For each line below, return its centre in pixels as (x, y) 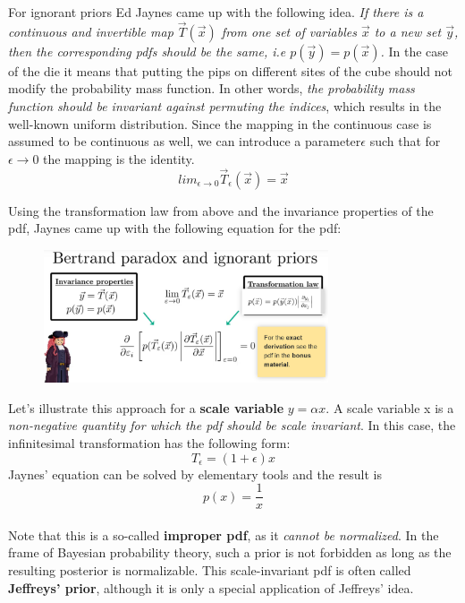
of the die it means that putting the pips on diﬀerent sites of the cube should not (231, 70)
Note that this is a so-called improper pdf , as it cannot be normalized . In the (224, 534)
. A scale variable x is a (390, 407)
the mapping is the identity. (119, 158)
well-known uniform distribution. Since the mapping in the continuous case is (220, 123)
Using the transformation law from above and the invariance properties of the (221, 210)
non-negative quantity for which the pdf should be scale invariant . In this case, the (232, 425)
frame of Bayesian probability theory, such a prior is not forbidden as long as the (230, 552)
